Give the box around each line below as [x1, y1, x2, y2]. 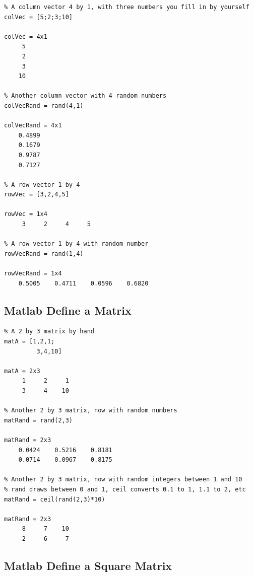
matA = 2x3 [4, 367, 40, 375]
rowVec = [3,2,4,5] [4, 191, 69, 198]
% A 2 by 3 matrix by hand [4, 328, 94, 335]
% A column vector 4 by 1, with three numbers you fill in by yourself [4, 4, 249, 11]
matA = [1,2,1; [4, 338, 55, 345]
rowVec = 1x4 [4, 210, 47, 218]
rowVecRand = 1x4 [4, 270, 62, 277]
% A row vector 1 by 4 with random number [4, 240, 149, 248]
